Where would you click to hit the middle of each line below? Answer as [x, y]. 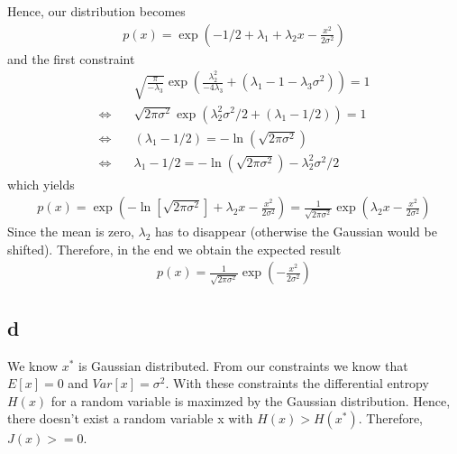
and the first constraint [71, 58]
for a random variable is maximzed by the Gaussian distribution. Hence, [251, 400]
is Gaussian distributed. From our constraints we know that [243, 365]
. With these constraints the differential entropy [297, 383]
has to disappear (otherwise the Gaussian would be [296, 232]
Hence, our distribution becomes [96, 11]
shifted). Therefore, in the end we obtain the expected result [174, 249]
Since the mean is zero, [71, 232]
